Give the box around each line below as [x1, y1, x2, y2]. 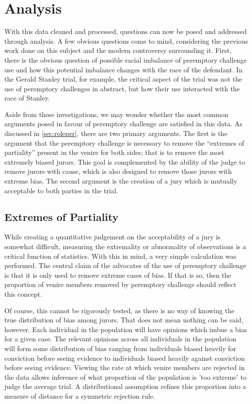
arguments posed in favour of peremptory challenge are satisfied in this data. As [4, 118, 243, 129]
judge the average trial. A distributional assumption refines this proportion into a [4, 381, 246, 391]
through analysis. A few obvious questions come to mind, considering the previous [4, 35, 248, 46]
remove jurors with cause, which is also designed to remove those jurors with [4, 166, 232, 176]
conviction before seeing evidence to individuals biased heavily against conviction [4, 353, 245, 363]
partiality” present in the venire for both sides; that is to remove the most [4, 147, 224, 157]
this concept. [4, 288, 42, 299]
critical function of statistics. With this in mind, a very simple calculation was [4, 251, 236, 261]
